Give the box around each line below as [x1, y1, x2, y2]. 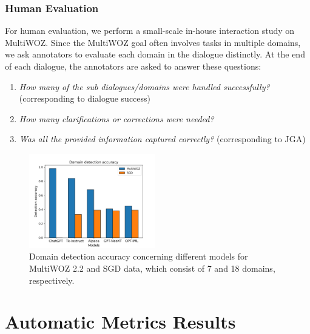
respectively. [29, 273, 75, 286]
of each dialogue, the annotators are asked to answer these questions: [5, 60, 261, 72]
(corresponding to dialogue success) [19, 92, 151, 105]
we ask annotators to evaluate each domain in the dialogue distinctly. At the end [5, 48, 305, 61]
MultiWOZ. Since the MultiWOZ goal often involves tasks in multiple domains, [5, 36, 301, 48]
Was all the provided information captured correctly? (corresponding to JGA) [19, 133, 306, 145]
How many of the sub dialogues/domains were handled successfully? [19, 80, 270, 93]
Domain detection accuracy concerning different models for [29, 250, 248, 263]
